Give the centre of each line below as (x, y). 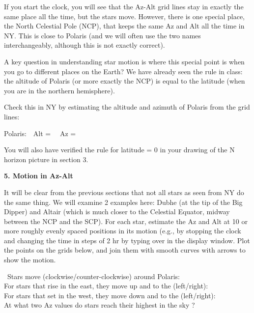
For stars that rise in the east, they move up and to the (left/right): (106, 286)
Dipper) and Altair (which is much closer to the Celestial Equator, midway (117, 212)
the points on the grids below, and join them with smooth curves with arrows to (125, 250)
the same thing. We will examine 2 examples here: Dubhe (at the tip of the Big (123, 202)
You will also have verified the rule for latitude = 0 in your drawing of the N (119, 150)
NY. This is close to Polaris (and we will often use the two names (102, 35)
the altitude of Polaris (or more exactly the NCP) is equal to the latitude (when (125, 81)
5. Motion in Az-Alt (39, 176)
